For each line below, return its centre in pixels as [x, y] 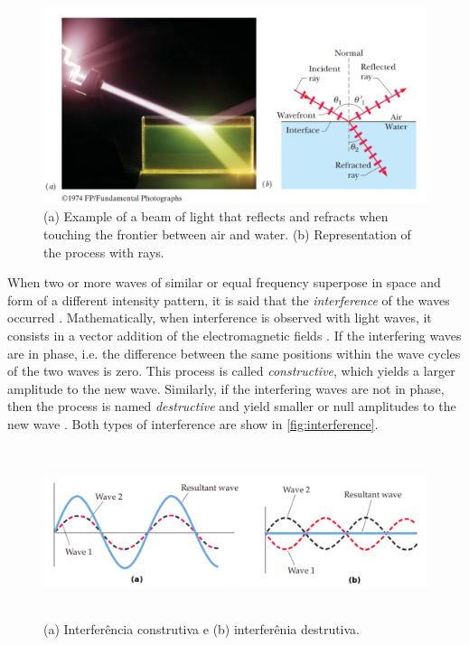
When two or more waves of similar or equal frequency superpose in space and [224, 282]
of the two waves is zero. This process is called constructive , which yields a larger [231, 371]
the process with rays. [104, 252]
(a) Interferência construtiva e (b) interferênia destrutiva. [202, 629]
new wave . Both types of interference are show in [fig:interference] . [193, 423]
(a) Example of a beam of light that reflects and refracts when [216, 216]
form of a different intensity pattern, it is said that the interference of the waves [229, 299]
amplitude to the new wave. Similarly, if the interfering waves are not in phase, [226, 388]
